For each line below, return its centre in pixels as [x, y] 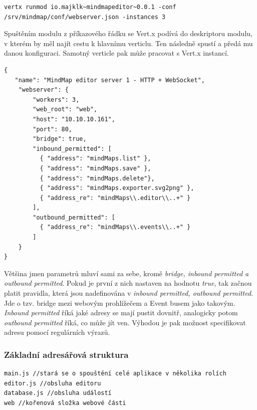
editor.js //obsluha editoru [53, 383]
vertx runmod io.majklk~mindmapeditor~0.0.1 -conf [90, 7]
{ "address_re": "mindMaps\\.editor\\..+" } [115, 198]
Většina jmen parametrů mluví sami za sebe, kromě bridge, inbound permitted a [126, 273]
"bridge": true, [60, 139]
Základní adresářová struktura [66, 354]
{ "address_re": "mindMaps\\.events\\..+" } [115, 227]
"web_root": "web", [65, 110]
